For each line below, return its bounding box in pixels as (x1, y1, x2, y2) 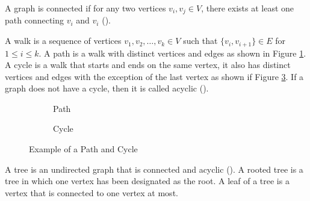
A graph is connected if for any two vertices (5, 2, 166, 14)
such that (183, 34, 218, 47)
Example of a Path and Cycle (29, 143, 138, 155)
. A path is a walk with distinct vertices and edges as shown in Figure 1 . (39, 46, 306, 59)
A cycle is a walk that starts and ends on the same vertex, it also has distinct (5, 58, 291, 71)
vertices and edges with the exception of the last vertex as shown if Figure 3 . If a (5, 70, 304, 82)
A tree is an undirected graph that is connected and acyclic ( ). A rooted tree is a (5, 162, 303, 175)
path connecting (5, 14, 64, 26)
